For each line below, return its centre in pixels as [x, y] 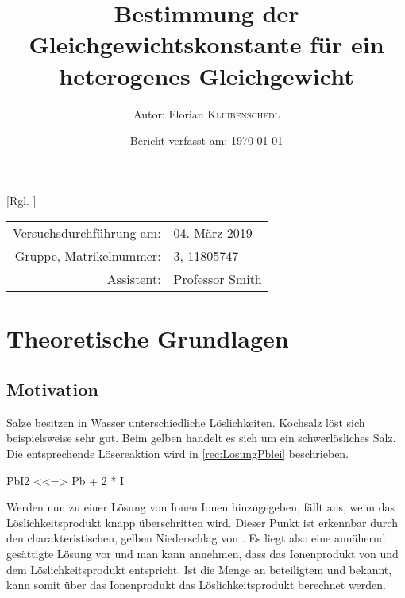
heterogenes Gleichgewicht [206, 75]
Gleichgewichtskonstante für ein [206, 44]
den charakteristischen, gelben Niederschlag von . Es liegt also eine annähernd [196, 538]
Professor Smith [218, 279]
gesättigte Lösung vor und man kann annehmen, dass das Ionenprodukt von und [202, 554]
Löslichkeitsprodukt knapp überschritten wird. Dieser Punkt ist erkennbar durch [202, 522]
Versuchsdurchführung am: [87, 233]
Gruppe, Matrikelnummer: [88, 256]
